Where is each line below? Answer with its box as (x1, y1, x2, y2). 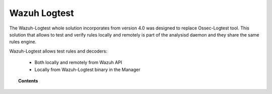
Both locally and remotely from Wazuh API (34, 59, 122, 65)
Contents (18, 77, 38, 83)
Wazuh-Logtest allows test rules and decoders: (9, 48, 108, 54)
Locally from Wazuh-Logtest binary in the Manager (34, 66, 141, 72)
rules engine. (9, 39, 37, 45)
